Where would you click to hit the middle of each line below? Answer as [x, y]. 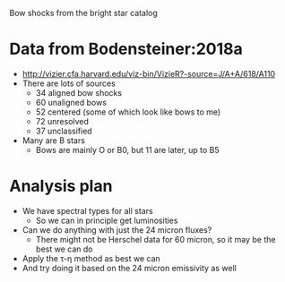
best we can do [64, 249]
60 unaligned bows [71, 102]
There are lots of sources [69, 83]
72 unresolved [62, 121]
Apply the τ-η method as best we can [91, 258]
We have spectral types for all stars [88, 210]
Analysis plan [61, 186]
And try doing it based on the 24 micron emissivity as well [130, 268]
